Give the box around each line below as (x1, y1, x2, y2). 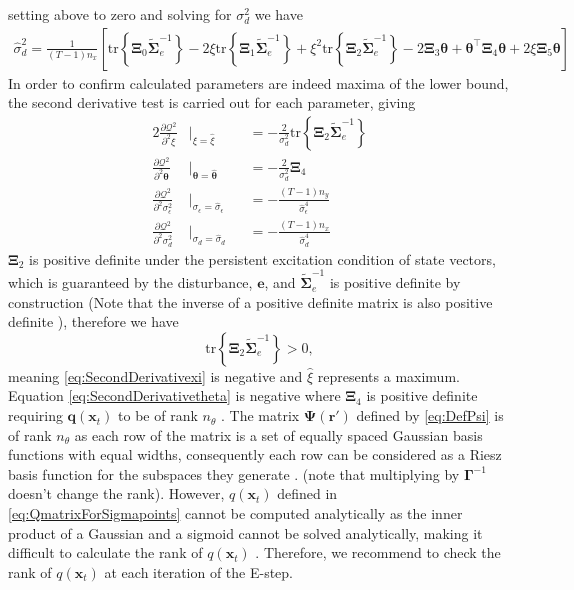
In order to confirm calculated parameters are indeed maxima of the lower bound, (8, 72, 509, 93)
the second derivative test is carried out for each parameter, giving (8, 92, 416, 113)
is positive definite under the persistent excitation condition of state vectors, (29, 248, 496, 269)
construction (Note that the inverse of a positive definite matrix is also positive (8, 291, 493, 312)
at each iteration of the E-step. (104, 561, 294, 582)
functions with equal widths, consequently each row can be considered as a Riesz (8, 444, 502, 465)
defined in (277, 483, 338, 504)
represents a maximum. (317, 365, 460, 386)
